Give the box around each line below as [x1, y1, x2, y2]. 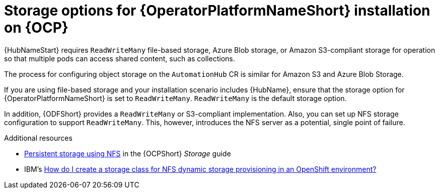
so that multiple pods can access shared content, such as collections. [4, 54, 235, 63]
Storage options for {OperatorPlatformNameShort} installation [4, 2, 430, 19]
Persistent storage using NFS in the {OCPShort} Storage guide [24, 149, 231, 158]
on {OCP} [4, 19, 68, 36]
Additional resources [4, 133, 72, 142]
